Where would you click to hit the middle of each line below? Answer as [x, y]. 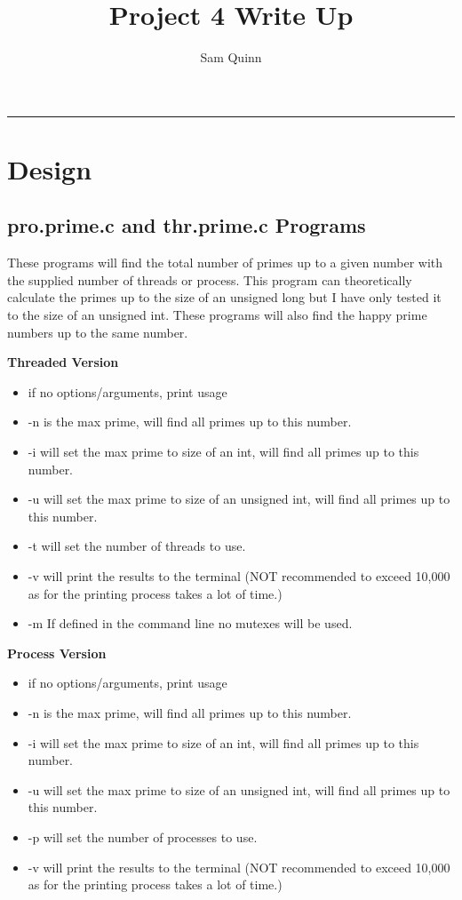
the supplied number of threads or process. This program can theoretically [210, 279]
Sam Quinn [231, 57]
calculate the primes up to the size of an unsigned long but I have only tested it [224, 297]
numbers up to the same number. [98, 332]
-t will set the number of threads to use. [137, 546]
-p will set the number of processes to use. [143, 836]
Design [50, 168]
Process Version [57, 653]
